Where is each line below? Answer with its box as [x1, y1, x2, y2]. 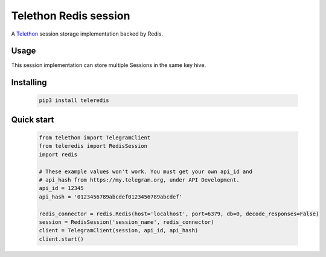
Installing [11, 77, 48, 87]
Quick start [11, 115, 54, 125]
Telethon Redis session [11, 9, 130, 22]
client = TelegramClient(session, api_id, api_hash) [39, 227, 199, 234]
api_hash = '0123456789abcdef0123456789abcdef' [39, 193, 182, 200]
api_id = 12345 [39, 185, 84, 192]
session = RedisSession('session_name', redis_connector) [39, 218, 214, 226]
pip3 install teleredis [39, 97, 110, 104]
